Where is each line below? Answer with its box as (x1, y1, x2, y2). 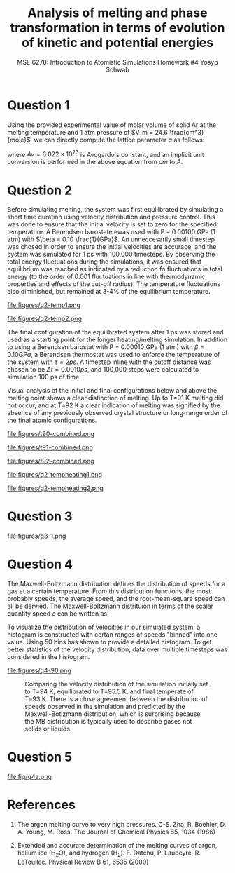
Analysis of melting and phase (27, 5, 208, 21)
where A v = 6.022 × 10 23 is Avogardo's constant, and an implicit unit (7, 149, 204, 158)
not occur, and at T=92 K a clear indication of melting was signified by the (7, 401, 220, 410)
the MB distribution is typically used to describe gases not (24, 717, 192, 726)
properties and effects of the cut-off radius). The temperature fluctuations (7, 280, 221, 288)
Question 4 (7, 556, 73, 572)
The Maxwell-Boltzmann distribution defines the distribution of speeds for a (7, 580, 226, 588)
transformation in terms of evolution (10, 20, 225, 36)
